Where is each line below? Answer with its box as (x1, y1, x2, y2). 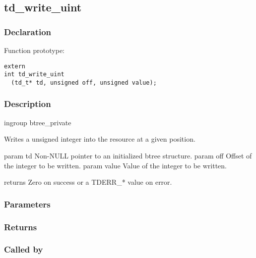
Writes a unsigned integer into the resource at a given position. (4, 134, 195, 144)
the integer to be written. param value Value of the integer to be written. (4, 160, 227, 170)
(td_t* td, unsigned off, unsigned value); (11, 79, 157, 86)
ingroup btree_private (4, 117, 71, 127)
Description (4, 98, 51, 110)
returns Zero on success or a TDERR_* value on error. (4, 177, 172, 187)
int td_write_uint (4, 71, 64, 78)
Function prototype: (4, 45, 64, 55)
